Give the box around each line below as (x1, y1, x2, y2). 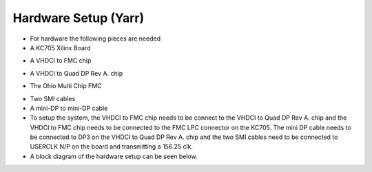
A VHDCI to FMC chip (30, 56, 92, 65)
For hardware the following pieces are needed (30, 34, 161, 43)
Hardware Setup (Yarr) (12, 10, 145, 25)
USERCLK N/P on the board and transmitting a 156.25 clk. (30, 142, 193, 151)
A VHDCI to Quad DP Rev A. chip (30, 69, 123, 77)
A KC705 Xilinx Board (30, 43, 91, 52)
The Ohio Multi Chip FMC (30, 82, 103, 90)
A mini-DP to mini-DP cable (30, 104, 108, 112)
